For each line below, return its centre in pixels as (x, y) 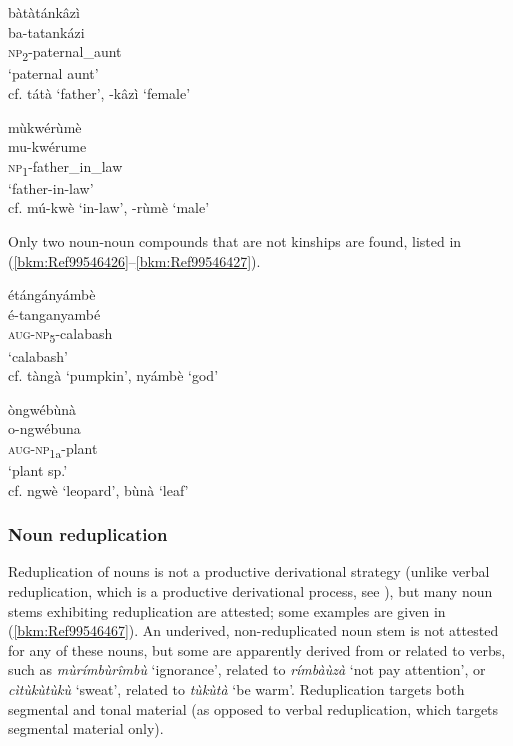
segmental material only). (86, 728)
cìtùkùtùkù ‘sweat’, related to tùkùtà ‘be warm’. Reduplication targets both (236, 688)
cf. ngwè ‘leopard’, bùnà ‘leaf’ (98, 489)
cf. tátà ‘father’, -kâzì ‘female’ (99, 92)
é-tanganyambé (54, 313)
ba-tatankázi (46, 31)
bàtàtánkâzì (44, 12)
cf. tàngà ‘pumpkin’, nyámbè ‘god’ (113, 375)
